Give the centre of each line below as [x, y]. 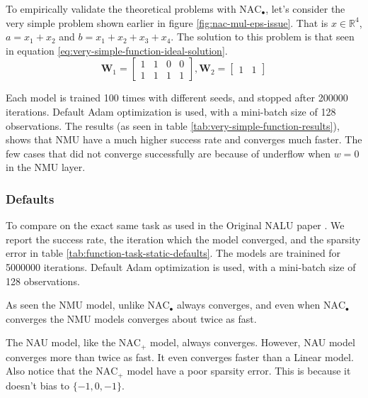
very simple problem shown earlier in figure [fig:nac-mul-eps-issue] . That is [167, 22]
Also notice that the [49, 371]
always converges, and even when [248, 305]
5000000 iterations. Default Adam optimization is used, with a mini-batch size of [181, 266]
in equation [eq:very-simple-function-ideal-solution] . [117, 50]
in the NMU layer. [46, 167]
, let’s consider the [305, 9]
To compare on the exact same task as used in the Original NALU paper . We [175, 225]
